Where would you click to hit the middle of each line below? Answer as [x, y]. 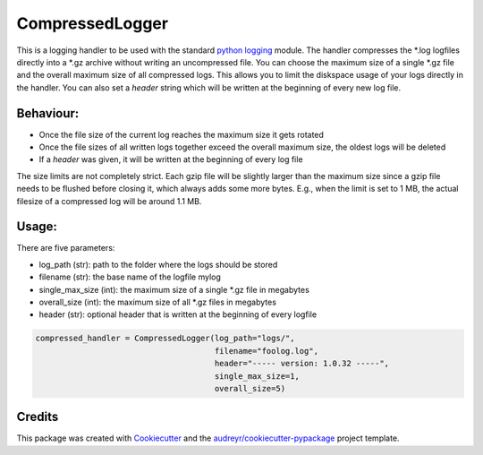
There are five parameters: [66, 248]
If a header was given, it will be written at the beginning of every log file [171, 159]
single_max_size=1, [257, 376]
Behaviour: [48, 113]
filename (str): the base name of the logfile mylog [130, 277]
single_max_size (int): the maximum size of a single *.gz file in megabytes [174, 289]
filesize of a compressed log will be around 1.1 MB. [109, 201]
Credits [38, 417]
